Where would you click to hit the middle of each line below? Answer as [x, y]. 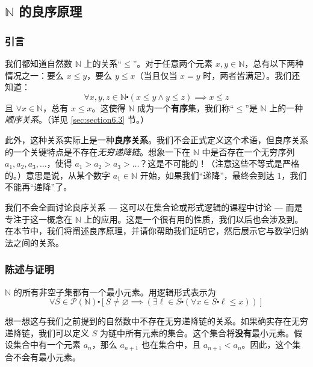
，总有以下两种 [274, 63]
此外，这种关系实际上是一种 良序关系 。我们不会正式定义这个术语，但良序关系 [156, 139]
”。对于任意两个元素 [173, 63]
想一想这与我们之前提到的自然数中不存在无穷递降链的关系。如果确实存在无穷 [156, 321]
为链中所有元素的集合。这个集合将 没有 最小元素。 [197, 332]
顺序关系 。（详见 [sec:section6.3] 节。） [77, 119]
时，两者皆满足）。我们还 [252, 75]
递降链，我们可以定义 [47, 332]
